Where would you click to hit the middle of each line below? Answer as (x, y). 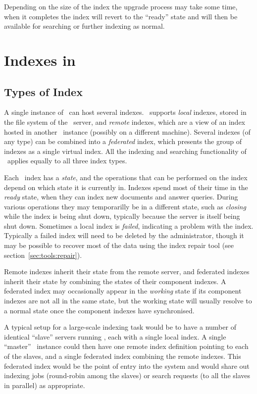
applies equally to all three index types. (67, 161)
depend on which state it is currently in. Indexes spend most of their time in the (126, 187)
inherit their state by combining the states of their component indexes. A (115, 281)
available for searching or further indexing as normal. (84, 26)
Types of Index (43, 91)
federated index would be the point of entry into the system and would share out (127, 366)
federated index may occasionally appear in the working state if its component (123, 291)
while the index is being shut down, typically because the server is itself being (122, 216)
